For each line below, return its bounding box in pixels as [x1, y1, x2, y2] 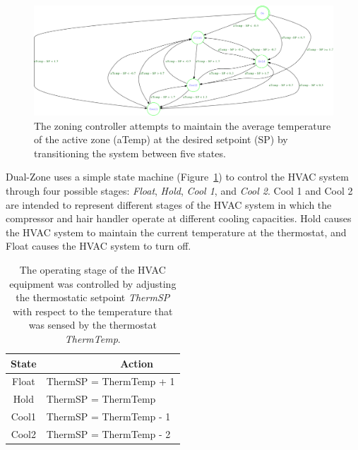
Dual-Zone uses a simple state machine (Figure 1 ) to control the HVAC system [6, 169, 349, 184]
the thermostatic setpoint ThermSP [16, 290, 170, 305]
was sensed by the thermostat [28, 317, 157, 332]
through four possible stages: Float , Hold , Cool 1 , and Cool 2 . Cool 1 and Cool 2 [6, 183, 353, 198]
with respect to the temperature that [13, 303, 173, 318]
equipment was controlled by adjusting [9, 276, 177, 291]
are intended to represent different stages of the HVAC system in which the [6, 197, 332, 212]
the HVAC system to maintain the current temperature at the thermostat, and [6, 224, 347, 239]
